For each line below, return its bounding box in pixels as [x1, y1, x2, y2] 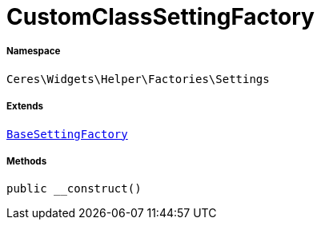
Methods [6, 155, 47, 167]
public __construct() [6, 182, 142, 196]
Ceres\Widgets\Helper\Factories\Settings [6, 72, 270, 85]
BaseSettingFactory [6, 127, 128, 141]
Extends [6, 101, 44, 113]
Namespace [6, 46, 61, 57]
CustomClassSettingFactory [6, 3, 315, 30]
